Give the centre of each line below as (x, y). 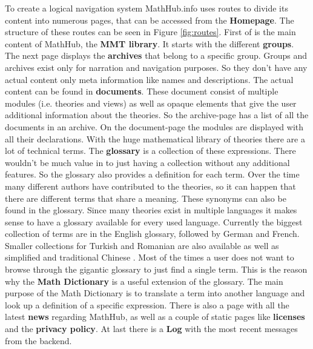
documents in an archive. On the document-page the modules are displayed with (154, 126)
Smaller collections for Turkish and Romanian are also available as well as (142, 245)
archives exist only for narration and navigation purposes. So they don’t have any (156, 67)
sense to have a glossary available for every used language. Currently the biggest (154, 221)
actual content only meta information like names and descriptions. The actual (149, 79)
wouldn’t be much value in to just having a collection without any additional (147, 162)
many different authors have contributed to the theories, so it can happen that (150, 186)
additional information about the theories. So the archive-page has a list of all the (157, 115)
